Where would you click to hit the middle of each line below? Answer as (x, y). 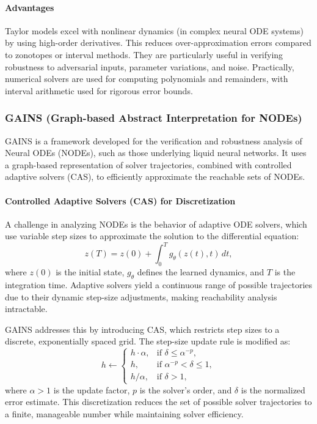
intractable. (26, 309)
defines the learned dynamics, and (201, 272)
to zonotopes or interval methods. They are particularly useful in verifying (144, 54)
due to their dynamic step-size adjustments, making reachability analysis (141, 296)
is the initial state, (90, 272)
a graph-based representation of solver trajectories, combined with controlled (148, 164)
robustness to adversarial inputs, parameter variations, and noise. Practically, (150, 66)
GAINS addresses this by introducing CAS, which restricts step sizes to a (142, 329)
